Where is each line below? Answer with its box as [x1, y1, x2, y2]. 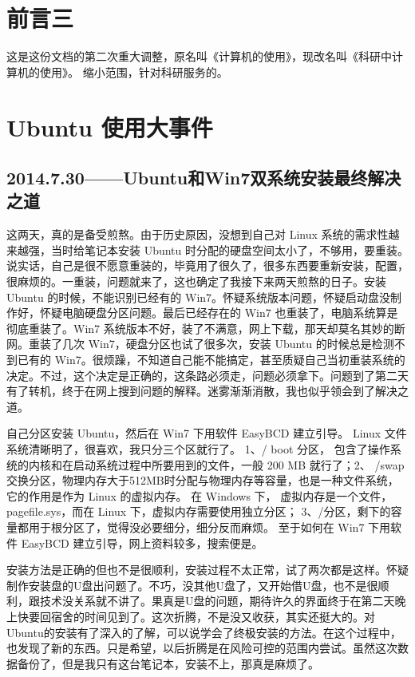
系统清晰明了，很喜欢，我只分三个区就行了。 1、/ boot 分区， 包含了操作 [6, 441, 390, 457]
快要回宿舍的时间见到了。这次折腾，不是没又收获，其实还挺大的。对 [17, 608, 375, 624]
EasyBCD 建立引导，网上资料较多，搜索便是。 [21, 534, 263, 551]
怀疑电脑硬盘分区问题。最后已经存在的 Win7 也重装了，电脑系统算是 [39, 304, 398, 321]
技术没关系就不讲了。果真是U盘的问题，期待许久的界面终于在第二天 [39, 592, 395, 609]
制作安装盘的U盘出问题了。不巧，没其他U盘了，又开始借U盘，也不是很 [6, 576, 378, 593]
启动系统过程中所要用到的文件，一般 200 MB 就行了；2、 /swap [73, 456, 405, 473]
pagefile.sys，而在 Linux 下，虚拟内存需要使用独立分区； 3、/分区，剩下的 [6, 503, 391, 520]
